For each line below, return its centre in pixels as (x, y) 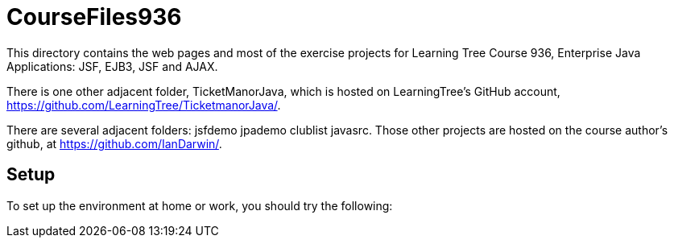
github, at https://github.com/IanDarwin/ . (114, 143)
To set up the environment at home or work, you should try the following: (200, 205)
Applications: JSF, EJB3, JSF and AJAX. (112, 66)
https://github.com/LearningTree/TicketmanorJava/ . (144, 105)
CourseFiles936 (94, 17)
